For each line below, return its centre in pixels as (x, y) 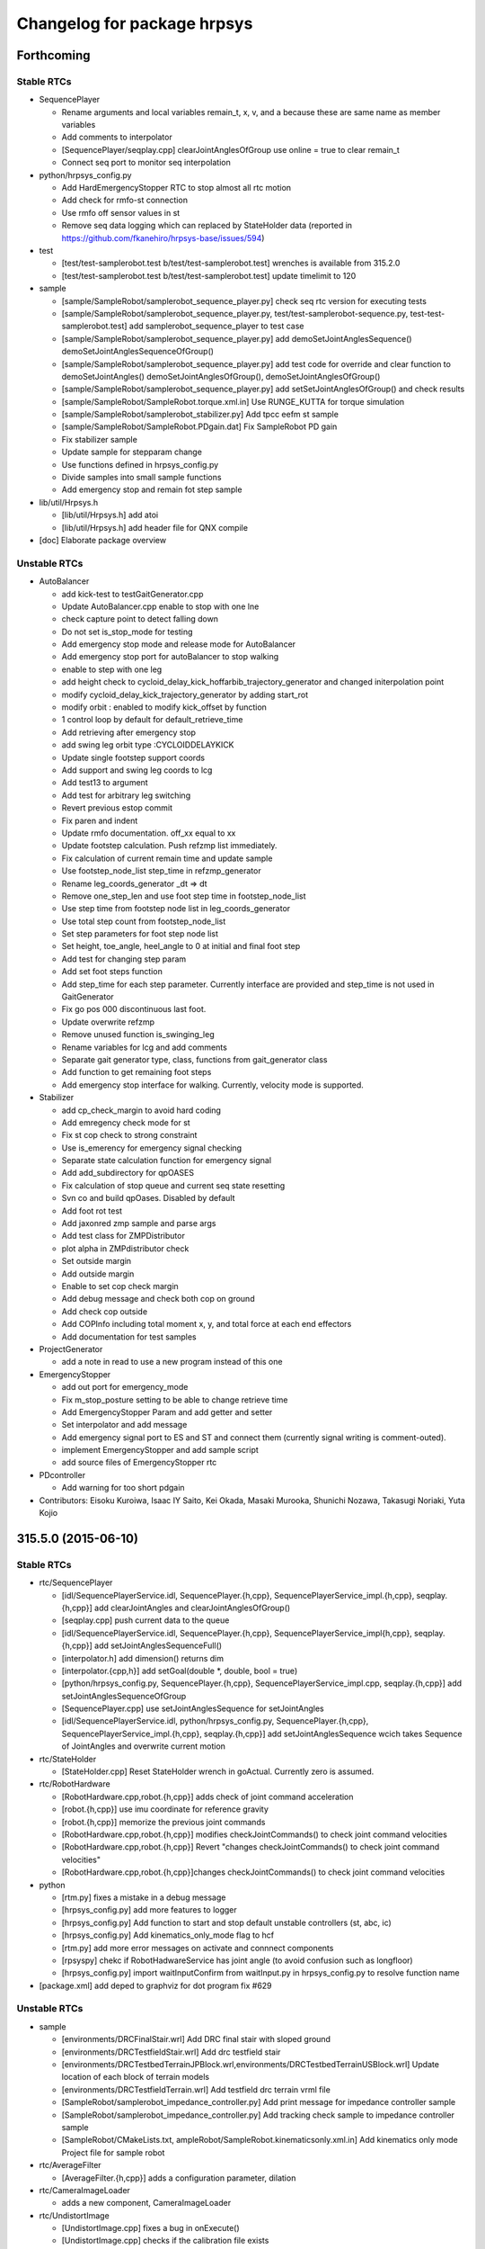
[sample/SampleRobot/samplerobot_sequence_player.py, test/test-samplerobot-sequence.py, (235, 313)
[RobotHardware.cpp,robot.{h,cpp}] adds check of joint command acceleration (207, 1797)
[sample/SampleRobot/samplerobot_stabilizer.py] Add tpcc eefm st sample (200, 415)
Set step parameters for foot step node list (140, 934)
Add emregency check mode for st (126, 1122)
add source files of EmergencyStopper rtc (139, 1463)
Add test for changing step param (124, 959)
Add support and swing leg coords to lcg (137, 770)
